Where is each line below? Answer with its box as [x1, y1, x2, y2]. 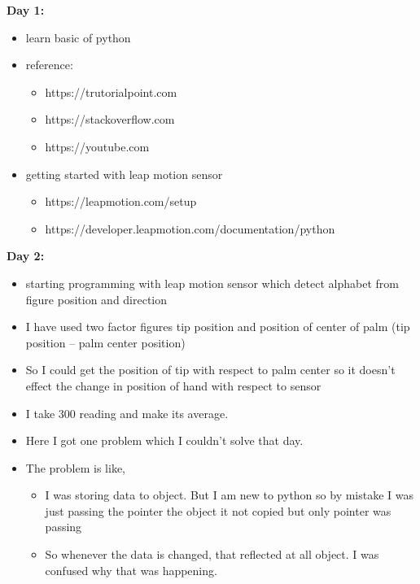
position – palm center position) [25, 333, 186, 351]
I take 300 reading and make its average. [25, 404, 229, 421]
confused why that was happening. [45, 561, 217, 578]
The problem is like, [25, 459, 126, 476]
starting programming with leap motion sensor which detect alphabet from [25, 274, 399, 291]
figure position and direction [25, 290, 168, 307]
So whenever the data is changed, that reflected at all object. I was [45, 546, 379, 563]
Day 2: [7, 247, 45, 264]
